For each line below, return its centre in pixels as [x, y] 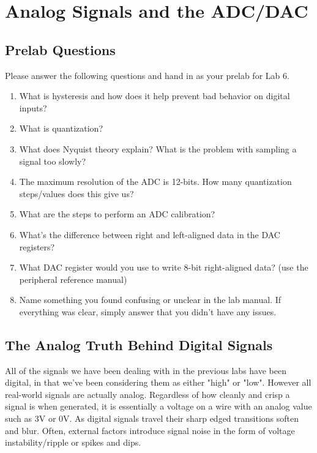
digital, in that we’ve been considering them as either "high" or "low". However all [158, 382]
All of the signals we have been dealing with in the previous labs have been [146, 370]
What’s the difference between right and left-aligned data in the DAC [150, 234]
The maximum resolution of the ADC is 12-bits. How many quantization [155, 182]
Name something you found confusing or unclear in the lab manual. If [150, 300]
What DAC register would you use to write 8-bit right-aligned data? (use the [164, 267]
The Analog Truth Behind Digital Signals [139, 344]
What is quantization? [61, 128]
